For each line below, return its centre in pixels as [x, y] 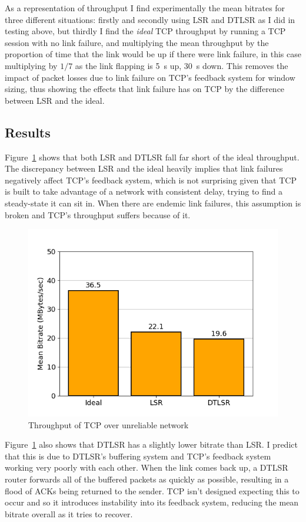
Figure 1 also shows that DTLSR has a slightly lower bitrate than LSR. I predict [151, 444]
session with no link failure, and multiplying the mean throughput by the [137, 42]
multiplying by [31, 65]
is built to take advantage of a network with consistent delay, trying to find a [144, 191]
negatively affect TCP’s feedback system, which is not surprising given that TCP [151, 180]
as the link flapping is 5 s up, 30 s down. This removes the [182, 65]
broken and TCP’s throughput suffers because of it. [98, 214]
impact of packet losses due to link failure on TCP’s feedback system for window [150, 77]
